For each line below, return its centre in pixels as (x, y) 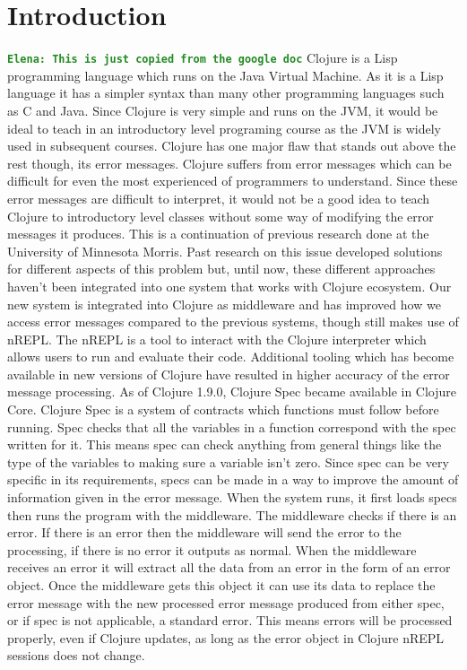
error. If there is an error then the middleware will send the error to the (204, 532)
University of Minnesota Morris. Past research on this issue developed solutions (225, 251)
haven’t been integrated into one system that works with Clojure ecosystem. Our (229, 286)
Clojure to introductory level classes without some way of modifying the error (221, 216)
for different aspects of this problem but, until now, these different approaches (221, 269)
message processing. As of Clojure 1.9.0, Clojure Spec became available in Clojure (232, 392)
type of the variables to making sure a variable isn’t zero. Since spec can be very (228, 461)
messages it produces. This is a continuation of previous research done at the (218, 234)
